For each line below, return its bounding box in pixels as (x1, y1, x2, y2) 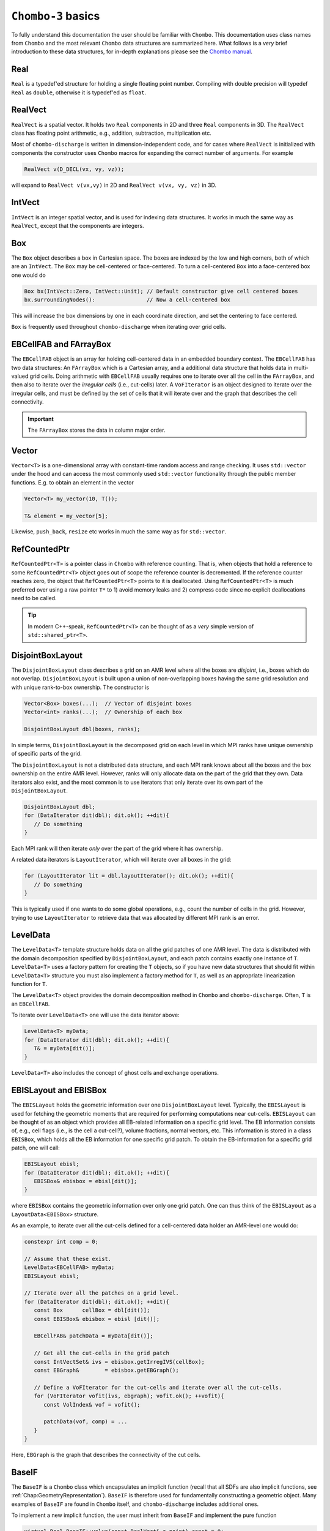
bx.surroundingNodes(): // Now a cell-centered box (24, 296, 231, 303)
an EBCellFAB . (11, 1000, 50, 1007)
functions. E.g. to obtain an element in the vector (11, 478, 134, 486)
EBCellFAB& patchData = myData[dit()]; (34, 1333, 153, 1339)
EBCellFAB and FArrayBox (11, 339, 111, 350)
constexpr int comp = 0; (24, 1238, 99, 1246)
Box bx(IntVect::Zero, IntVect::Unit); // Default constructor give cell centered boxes (24, 288, 299, 295)
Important (28, 415, 54, 423)
